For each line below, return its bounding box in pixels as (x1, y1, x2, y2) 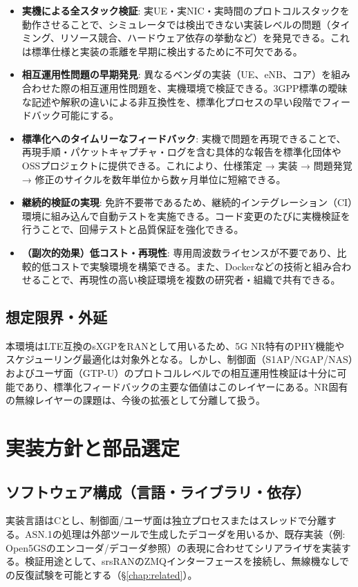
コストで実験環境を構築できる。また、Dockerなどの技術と (50, 259, 313, 273)
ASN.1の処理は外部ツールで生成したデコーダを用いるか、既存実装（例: (24, 527, 346, 541)
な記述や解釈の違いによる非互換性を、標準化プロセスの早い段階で (21, 94, 322, 109)
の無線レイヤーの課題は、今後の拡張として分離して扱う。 (6, 393, 265, 407)
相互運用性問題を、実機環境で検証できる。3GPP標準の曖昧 (79, 80, 348, 95)
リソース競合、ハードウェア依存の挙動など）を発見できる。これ (59, 30, 350, 45)
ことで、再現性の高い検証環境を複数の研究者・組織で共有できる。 (41, 272, 341, 287)
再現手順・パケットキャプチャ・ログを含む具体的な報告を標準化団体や (21, 145, 341, 159)
